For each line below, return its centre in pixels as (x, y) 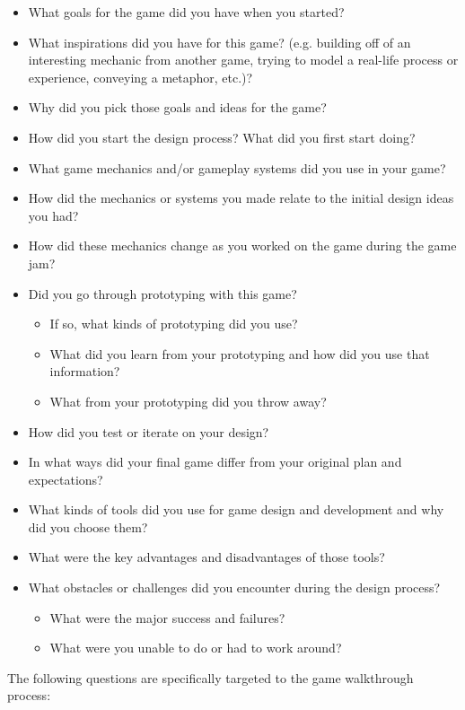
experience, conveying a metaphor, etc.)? (140, 77)
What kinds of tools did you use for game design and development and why (236, 509)
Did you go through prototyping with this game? (162, 293)
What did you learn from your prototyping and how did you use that (240, 353)
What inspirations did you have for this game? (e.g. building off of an (219, 42)
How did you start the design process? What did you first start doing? (222, 137)
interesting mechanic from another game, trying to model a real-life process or (243, 60)
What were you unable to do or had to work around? (196, 648)
